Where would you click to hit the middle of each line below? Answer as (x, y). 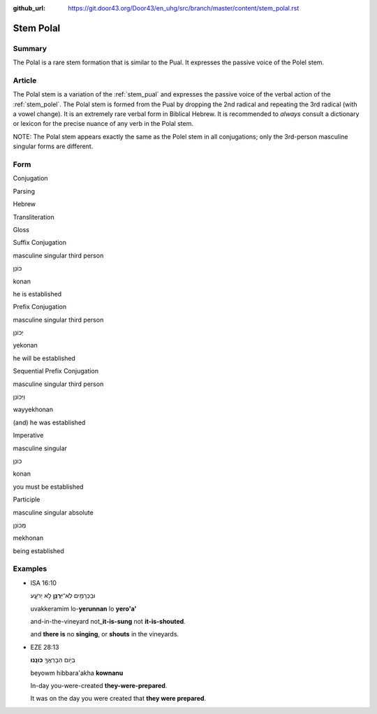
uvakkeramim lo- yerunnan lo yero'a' (83, 608)
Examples (30, 569)
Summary (30, 48)
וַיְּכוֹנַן (19, 397)
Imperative (28, 435)
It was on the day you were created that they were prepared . (118, 699)
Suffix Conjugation (39, 243)
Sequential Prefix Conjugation (56, 371)
